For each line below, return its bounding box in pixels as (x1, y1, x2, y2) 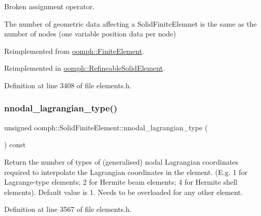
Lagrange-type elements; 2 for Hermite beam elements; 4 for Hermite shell (4, 176, 237, 187)
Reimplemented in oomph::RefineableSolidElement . (4, 63, 165, 73)
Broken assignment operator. (4, 1, 95, 11)
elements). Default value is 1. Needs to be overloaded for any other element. (4, 186, 243, 197)
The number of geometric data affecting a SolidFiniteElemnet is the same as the (4, 18, 257, 29)
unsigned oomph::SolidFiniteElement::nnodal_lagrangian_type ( (4, 122, 208, 132)
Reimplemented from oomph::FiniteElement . (4, 45, 144, 56)
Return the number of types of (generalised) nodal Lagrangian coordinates (4, 156, 238, 167)
